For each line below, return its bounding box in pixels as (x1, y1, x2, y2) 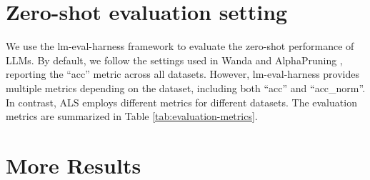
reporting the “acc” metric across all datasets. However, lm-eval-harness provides (6, 66, 360, 81)
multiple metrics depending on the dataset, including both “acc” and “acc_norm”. (6, 80, 366, 95)
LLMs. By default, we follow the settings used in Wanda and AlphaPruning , (6, 52, 343, 67)
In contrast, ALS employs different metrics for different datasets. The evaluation (6, 94, 357, 109)
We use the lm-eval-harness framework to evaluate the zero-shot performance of (6, 39, 354, 54)
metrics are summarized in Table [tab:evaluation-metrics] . (6, 109, 258, 124)
